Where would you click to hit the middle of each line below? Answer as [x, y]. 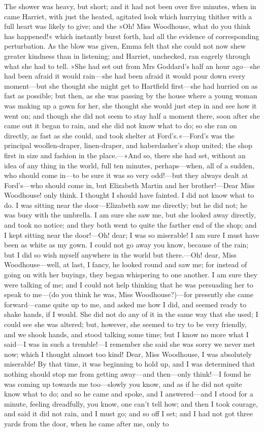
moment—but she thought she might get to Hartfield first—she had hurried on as [131, 85]
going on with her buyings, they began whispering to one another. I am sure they [131, 275]
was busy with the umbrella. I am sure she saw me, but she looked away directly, [130, 215]
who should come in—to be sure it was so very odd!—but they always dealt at [126, 175]
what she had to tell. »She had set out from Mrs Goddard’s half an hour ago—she [132, 66]
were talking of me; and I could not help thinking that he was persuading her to [129, 284]
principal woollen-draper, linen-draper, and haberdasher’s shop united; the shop [128, 145]
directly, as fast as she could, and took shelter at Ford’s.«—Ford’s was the [119, 135]
